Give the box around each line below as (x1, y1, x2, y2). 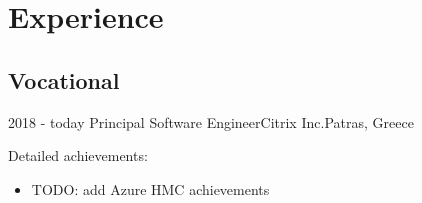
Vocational (8, 64, 120, 95)
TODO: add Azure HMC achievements (31, 178, 270, 199)
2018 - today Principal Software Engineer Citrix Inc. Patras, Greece (8, 111, 414, 132)
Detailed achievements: (8, 145, 148, 166)
